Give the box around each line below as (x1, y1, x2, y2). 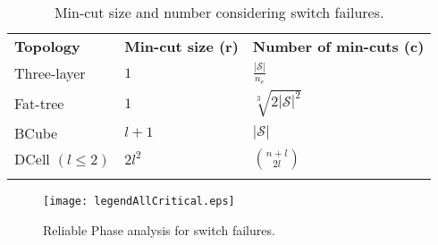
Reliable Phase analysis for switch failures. (43, 220, 275, 239)
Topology (14, 36, 80, 56)
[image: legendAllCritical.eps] (43, 194, 235, 207)
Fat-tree (14, 93, 64, 114)
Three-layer (14, 63, 86, 84)
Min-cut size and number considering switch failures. (54, 2, 384, 22)
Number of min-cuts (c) (252, 36, 425, 56)
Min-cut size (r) (124, 36, 239, 56)
